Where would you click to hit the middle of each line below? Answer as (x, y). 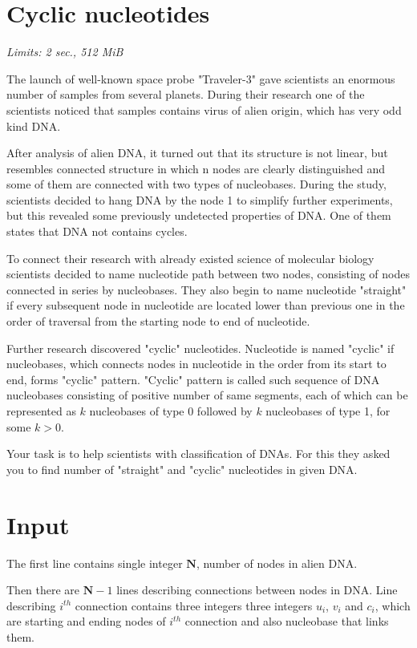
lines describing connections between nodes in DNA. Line (257, 590)
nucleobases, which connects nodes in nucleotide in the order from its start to (196, 364)
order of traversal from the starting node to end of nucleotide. (158, 321)
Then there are (43, 590)
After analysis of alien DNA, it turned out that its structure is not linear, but (197, 153)
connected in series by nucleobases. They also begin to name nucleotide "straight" (206, 289)
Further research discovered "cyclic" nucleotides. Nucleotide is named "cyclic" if (200, 348)
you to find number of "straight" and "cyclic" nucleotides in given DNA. (182, 469)
